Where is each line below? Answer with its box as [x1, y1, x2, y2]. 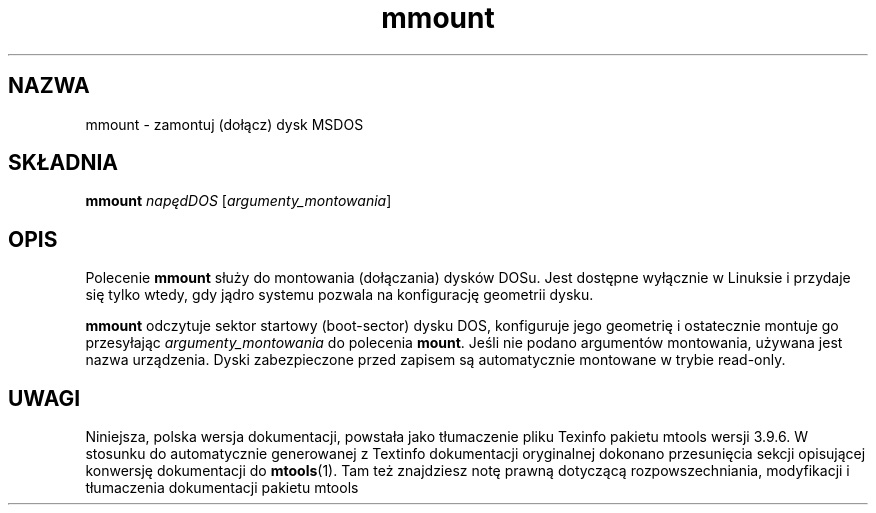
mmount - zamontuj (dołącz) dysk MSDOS [85, 115, 364, 133]
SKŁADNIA [8, 150, 118, 176]
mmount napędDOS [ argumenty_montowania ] [85, 192, 392, 210]
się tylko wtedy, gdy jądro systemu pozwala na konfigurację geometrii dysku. [85, 286, 594, 304]
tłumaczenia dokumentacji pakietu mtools [85, 479, 359, 497]
